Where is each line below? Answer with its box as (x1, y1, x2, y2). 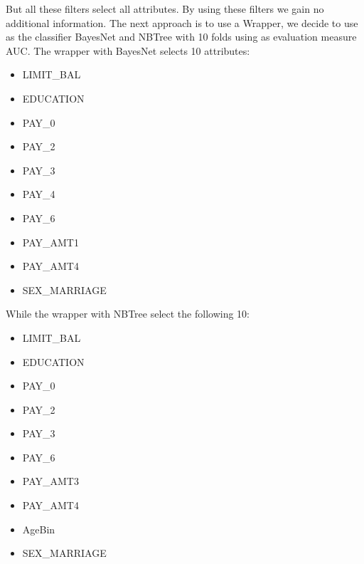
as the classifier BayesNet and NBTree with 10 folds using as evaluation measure (6, 29, 357, 44)
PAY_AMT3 (22, 474, 79, 489)
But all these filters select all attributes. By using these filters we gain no (6, 1, 324, 16)
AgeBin (22, 521, 55, 536)
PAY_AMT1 (22, 234, 79, 249)
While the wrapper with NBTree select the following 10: (6, 306, 250, 321)
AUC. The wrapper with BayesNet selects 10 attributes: (6, 43, 250, 58)
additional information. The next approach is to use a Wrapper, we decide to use (6, 15, 358, 30)
